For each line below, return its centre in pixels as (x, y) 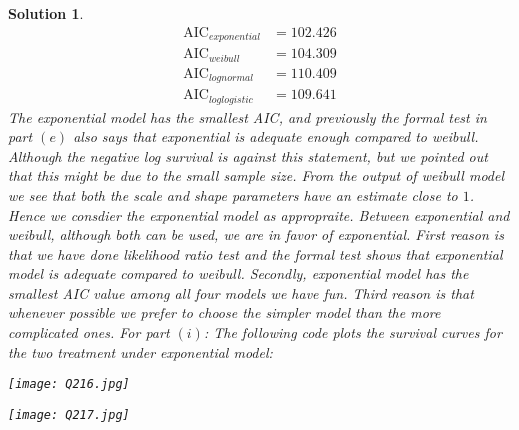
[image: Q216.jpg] (69, 384)
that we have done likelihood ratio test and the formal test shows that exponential (255, 253)
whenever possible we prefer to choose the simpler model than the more (224, 312)
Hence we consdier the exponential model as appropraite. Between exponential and (259, 214)
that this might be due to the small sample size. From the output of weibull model (256, 175)
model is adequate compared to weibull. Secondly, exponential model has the (238, 273)
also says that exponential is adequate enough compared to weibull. (276, 136)
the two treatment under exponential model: (140, 351)
